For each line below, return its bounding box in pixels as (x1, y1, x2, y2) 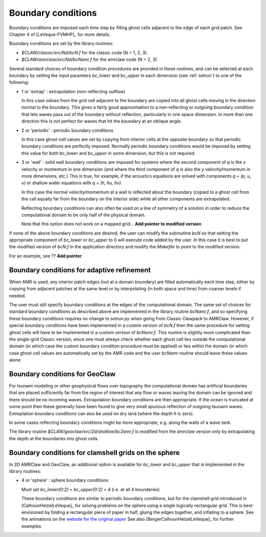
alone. (9, 357, 22, 363)
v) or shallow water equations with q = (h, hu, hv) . (21, 180, 123, 186)
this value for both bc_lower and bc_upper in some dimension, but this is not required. (21, 150, 196, 156)
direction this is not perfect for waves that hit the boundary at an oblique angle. (21, 118, 182, 124)
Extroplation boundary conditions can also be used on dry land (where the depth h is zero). (9, 410, 194, 417)
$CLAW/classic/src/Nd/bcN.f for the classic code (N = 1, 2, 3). (21, 49, 148, 55)
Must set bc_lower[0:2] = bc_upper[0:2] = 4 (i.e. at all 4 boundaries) (21, 486, 160, 492)
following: (9, 79, 29, 85)
